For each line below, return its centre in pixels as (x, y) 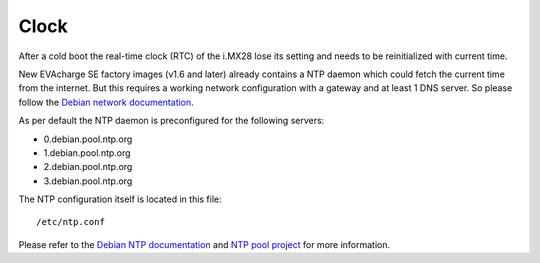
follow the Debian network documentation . (106, 102)
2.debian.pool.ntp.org (88, 167)
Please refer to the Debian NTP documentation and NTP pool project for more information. (204, 244)
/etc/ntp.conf (70, 222)
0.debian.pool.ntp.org (88, 139)
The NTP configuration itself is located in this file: (120, 199)
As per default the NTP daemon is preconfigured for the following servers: (171, 121)
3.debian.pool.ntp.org (88, 181)
